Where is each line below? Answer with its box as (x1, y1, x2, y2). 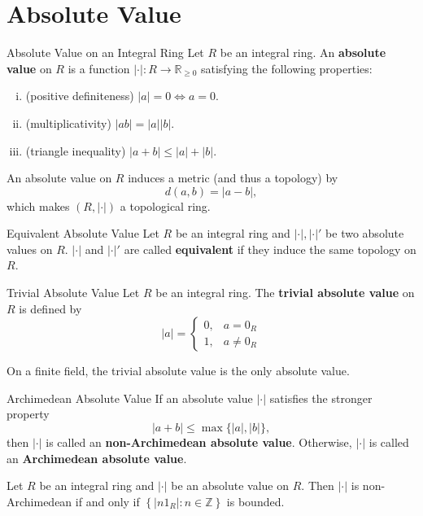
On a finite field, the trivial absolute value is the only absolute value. (7, 362, 350, 379)
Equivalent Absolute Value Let (7, 225, 159, 242)
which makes (7, 197, 70, 214)
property (7, 405, 50, 422)
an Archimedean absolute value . (7, 449, 187, 466)
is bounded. (226, 492, 285, 509)
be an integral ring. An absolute (220, 44, 386, 61)
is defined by (19, 300, 82, 317)
